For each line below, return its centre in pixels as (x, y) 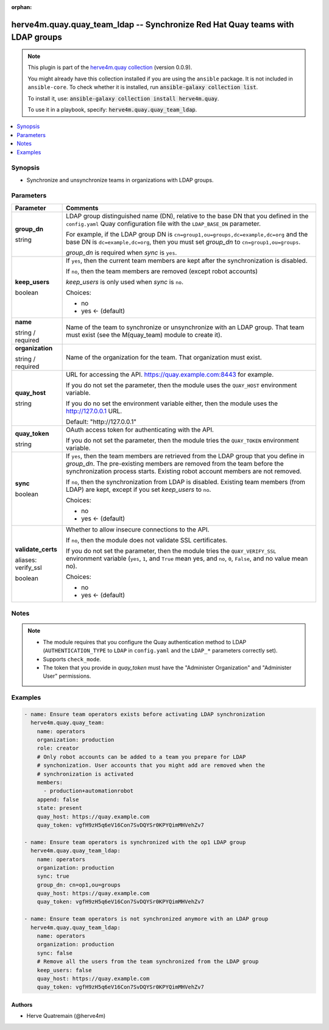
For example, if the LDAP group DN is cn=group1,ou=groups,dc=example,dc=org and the (187, 234)
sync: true (53, 876)
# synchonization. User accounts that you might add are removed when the (151, 765)
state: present (59, 808)
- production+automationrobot (89, 791)
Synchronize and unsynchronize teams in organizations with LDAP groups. (120, 180)
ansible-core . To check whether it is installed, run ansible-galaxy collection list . (143, 87)
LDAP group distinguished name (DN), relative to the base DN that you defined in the (187, 216)
